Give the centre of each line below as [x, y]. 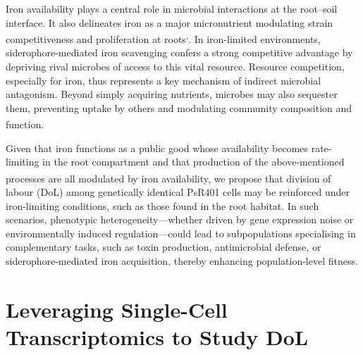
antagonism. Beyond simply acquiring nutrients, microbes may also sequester [172, 94]
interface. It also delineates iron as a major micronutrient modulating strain [170, 22]
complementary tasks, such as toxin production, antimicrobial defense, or [164, 247]
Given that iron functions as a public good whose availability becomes [157, 148]
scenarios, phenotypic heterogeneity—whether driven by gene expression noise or [180, 219]
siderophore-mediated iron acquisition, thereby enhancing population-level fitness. [182, 261]
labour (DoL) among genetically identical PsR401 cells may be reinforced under [178, 192]
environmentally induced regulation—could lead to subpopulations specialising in [181, 233]
